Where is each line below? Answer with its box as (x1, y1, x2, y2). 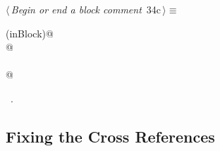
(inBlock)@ (6, 25, 54, 40)
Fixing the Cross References (6, 125, 215, 147)
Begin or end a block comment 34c (11, 2, 161, 16)
